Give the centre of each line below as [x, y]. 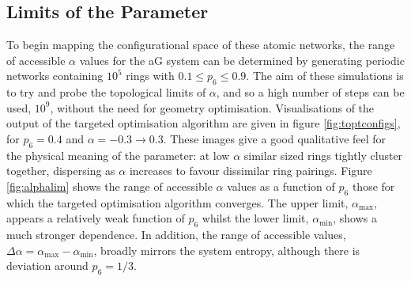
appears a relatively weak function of [96, 218]
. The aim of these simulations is [325, 76]
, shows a [355, 218]
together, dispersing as [61, 171]
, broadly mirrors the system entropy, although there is [227, 250]
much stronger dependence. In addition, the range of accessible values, [176, 235]
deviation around [47, 266]
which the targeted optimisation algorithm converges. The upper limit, [177, 202]
